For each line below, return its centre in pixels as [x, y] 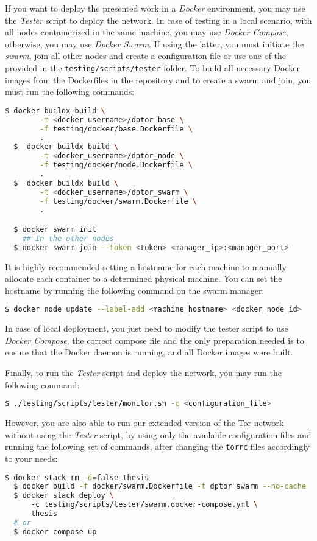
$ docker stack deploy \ [64, 496]
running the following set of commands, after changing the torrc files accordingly [158, 446]
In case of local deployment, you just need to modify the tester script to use [147, 328]
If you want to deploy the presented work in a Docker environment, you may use [155, 8]
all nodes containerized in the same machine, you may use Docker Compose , [147, 32]
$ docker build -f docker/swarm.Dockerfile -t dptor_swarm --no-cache [160, 487]
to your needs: [31, 458]
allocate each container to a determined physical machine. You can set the [144, 278]
